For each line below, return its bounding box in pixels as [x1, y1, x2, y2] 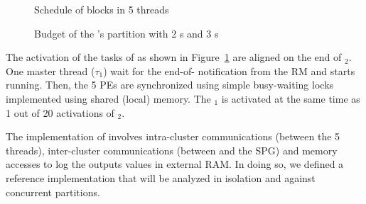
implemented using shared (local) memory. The [6, 91, 211, 106]
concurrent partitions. [6, 184, 100, 199]
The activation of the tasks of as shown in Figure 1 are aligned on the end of [6, 50, 342, 64]
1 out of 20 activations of [6, 105, 114, 120]
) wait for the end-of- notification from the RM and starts [103, 63, 355, 78]
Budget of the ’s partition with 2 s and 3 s [34, 25, 219, 40]
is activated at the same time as [221, 91, 360, 106]
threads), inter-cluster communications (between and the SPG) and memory [6, 142, 338, 157]
